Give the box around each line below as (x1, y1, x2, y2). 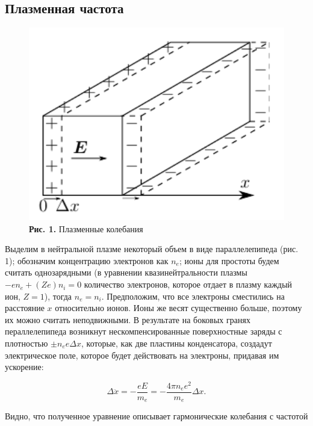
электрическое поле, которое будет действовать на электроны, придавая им (5, 348, 279, 361)
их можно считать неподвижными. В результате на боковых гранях (5, 313, 250, 326)
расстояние (5, 301, 45, 314)
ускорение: (5, 360, 44, 373)
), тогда (44, 289, 72, 302)
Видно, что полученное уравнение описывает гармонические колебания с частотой (5, 410, 308, 422)
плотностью (5, 337, 48, 350)
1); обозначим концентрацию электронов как (5, 254, 169, 267)
